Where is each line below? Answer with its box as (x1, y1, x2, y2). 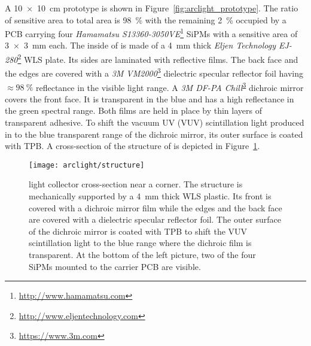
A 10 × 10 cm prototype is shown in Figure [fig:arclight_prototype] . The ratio (5, 2, 298, 14)
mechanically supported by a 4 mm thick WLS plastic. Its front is (29, 190, 272, 202)
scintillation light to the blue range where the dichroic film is (29, 236, 252, 249)
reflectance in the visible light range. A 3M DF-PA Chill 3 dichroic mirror (36, 79, 304, 93)
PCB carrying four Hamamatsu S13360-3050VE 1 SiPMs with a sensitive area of (5, 26, 298, 40)
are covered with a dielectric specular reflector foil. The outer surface (29, 213, 281, 226)
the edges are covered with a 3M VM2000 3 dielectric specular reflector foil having (5, 65, 304, 79)
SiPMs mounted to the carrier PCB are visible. (29, 260, 201, 272)
